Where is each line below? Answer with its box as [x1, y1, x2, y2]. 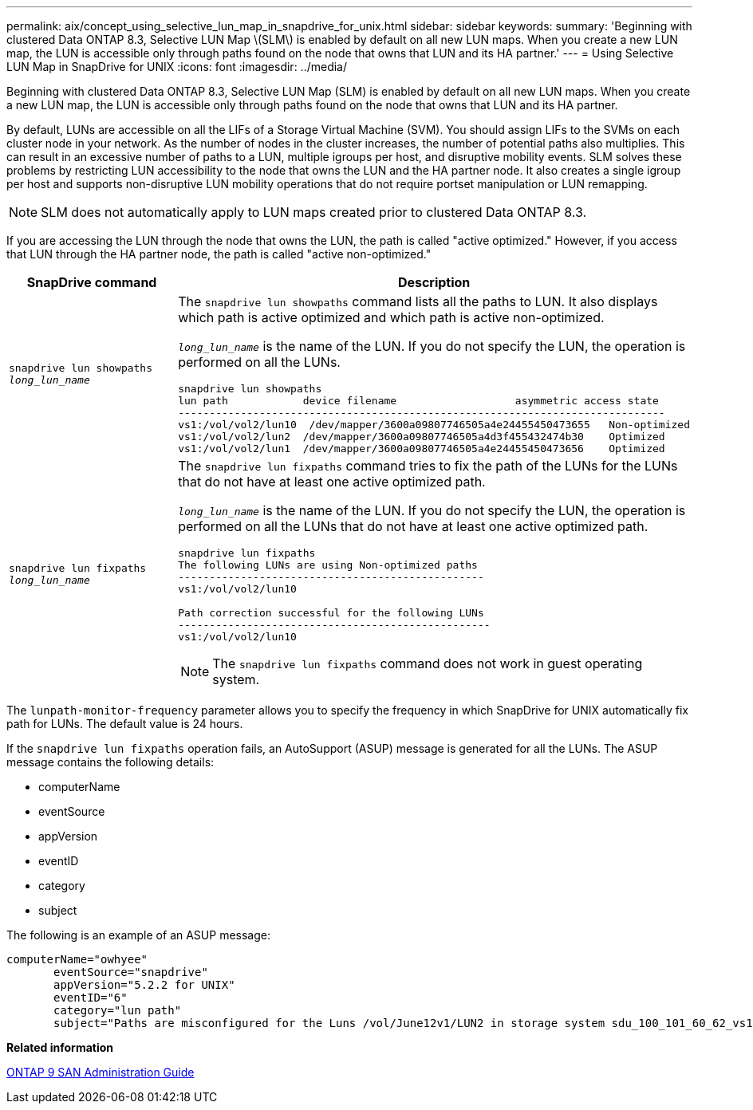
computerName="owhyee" [6, 953, 148, 966]
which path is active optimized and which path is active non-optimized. [178, 309, 605, 325]
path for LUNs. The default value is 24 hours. [6, 717, 243, 730]
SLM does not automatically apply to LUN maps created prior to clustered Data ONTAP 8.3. [41, 204, 587, 220]
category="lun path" [53, 1004, 182, 1017]
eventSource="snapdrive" [53, 966, 208, 978]
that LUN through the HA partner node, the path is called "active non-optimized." [6, 247, 432, 261]
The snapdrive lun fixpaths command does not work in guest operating [212, 655, 643, 671]
